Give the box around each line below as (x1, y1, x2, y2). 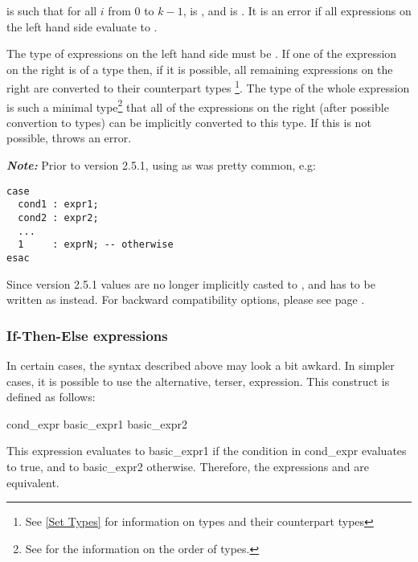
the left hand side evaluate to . (6, 18, 158, 35)
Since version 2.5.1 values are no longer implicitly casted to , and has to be (6, 275, 375, 292)
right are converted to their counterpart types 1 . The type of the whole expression (6, 77, 410, 96)
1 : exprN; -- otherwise (18, 239, 174, 251)
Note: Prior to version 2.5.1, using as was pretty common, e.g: (6, 157, 317, 174)
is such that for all (6, 2, 97, 18)
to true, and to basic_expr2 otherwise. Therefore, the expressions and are (6, 457, 369, 474)
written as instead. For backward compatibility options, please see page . (6, 291, 365, 308)
